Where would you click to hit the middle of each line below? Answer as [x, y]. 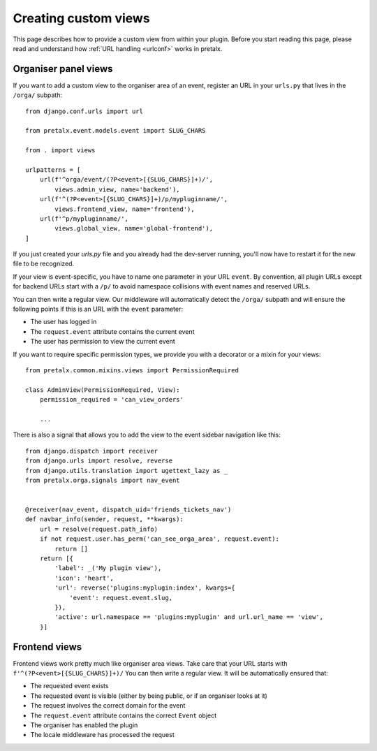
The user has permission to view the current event [103, 342]
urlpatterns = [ [53, 170]
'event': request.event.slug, [121, 598]
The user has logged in [64, 322]
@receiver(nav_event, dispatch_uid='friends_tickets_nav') [128, 510]
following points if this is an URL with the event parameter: [98, 309]
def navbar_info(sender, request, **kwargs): [105, 519]
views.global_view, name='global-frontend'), [134, 228]
